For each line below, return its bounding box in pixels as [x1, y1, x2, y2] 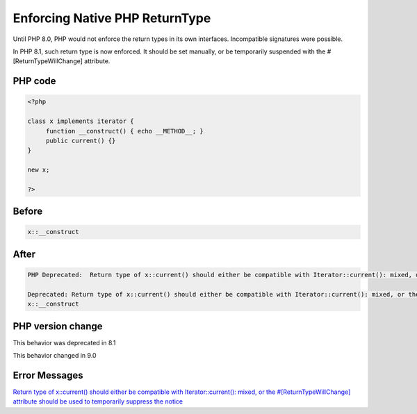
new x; [27, 166, 50, 174]
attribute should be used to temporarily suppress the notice [13, 397, 183, 406]
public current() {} [45, 136, 116, 144]
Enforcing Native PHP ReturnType [13, 10, 211, 26]
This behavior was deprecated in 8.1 [13, 338, 116, 347]
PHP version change [13, 320, 104, 332]
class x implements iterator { [27, 117, 135, 125]
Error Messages [13, 369, 83, 381]
